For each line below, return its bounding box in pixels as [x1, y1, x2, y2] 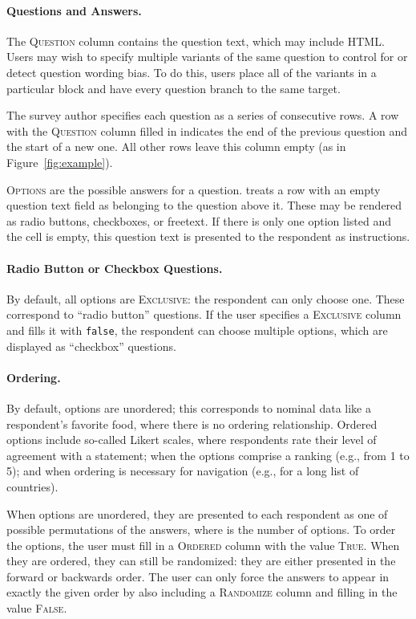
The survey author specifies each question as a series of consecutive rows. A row [6, 107, 399, 124]
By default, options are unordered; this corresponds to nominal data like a [6, 399, 371, 416]
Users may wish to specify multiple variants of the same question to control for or [6, 48, 408, 65]
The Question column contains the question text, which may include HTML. [6, 32, 385, 49]
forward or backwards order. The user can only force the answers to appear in [6, 568, 390, 584]
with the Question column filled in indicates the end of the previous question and [6, 122, 408, 139]
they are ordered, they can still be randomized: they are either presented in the [6, 552, 396, 569]
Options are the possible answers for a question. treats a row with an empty [6, 181, 381, 198]
